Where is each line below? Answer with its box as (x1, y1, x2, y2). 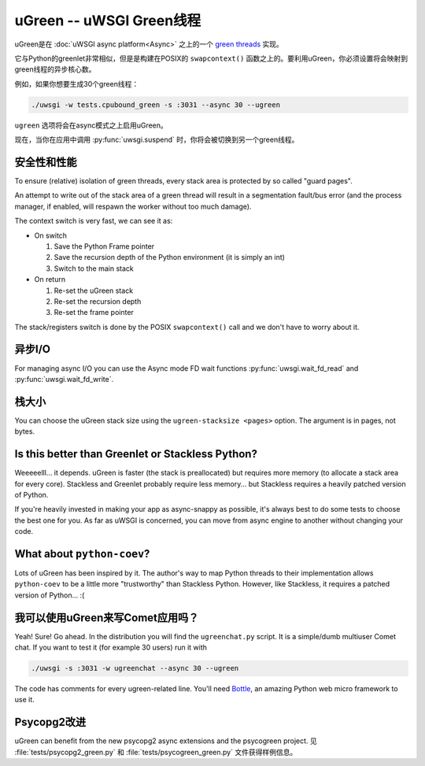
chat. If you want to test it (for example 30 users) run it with (14, 642, 208, 653)
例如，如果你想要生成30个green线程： (14, 79, 139, 88)
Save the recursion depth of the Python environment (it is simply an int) (54, 253, 285, 262)
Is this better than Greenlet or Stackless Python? (14, 447, 257, 461)
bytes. (14, 427, 35, 436)
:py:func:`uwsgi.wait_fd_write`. (14, 374, 114, 383)
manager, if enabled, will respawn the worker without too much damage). (14, 202, 252, 211)
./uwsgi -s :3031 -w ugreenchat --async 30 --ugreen (31, 664, 239, 673)
